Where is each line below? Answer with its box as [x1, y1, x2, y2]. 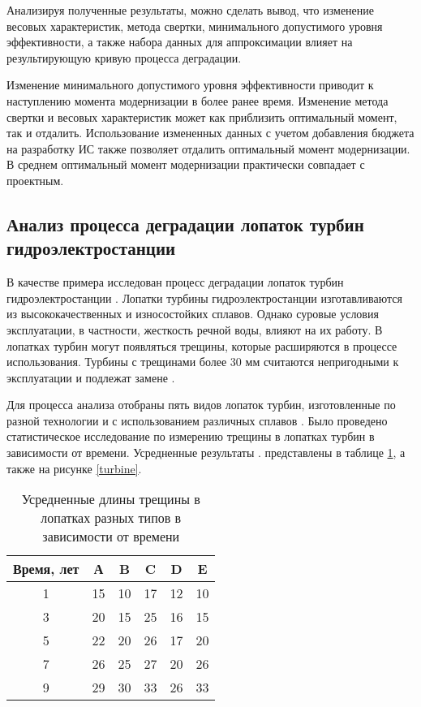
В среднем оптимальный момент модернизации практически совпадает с [6, 156, 365, 173]
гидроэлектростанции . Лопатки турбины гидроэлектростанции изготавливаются [6, 289, 402, 306]
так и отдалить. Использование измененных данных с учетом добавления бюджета [6, 124, 415, 141]
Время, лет [13, 559, 79, 579]
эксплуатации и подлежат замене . [6, 369, 175, 386]
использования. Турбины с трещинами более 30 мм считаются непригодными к [6, 353, 399, 370]
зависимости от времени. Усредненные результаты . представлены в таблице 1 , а [6, 444, 406, 461]
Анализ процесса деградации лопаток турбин [6, 211, 364, 236]
